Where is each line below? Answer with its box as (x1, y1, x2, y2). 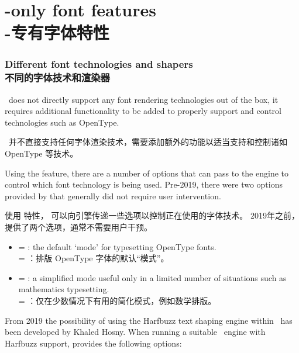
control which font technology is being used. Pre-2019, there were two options (5, 178, 283, 191)
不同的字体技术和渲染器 (5, 70, 110, 85)
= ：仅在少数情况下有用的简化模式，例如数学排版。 (18, 295, 216, 307)
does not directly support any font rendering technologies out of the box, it (8, 93, 279, 105)
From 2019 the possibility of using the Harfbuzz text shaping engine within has (5, 314, 293, 326)
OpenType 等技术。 (5, 147, 78, 160)
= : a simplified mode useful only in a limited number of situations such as (18, 271, 287, 283)
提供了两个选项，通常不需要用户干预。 (5, 221, 152, 233)
